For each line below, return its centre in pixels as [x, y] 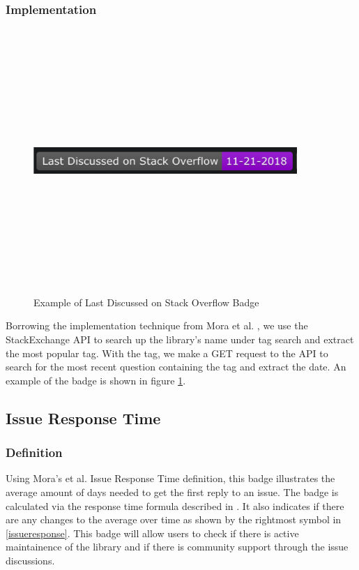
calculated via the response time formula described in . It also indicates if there [175, 505]
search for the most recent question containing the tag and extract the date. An [176, 367]
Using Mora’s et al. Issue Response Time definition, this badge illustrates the [170, 478]
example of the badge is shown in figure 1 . [96, 380]
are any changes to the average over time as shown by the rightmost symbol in [174, 519]
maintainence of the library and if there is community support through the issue [177, 547]
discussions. [30, 560]
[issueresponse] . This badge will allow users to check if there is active [152, 533]
